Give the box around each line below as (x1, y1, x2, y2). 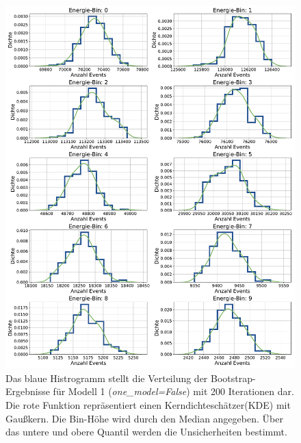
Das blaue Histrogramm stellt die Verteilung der (5, 370, 208, 385)
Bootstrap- (211, 370, 256, 385)
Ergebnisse (5, 384, 50, 398)
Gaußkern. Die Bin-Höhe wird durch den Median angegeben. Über (5, 411, 283, 425)
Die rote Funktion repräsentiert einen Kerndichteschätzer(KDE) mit (5, 397, 291, 412)
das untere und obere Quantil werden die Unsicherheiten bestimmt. (5, 425, 287, 439)
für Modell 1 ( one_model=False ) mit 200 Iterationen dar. (53, 384, 294, 398)
